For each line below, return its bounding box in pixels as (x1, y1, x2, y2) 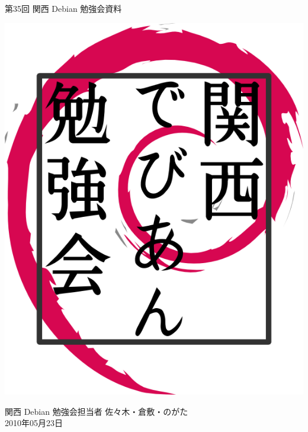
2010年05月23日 (5, 417, 63, 429)
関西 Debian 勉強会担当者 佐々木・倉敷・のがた (5, 405, 188, 417)
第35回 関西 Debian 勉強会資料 (5, 2, 122, 14)
